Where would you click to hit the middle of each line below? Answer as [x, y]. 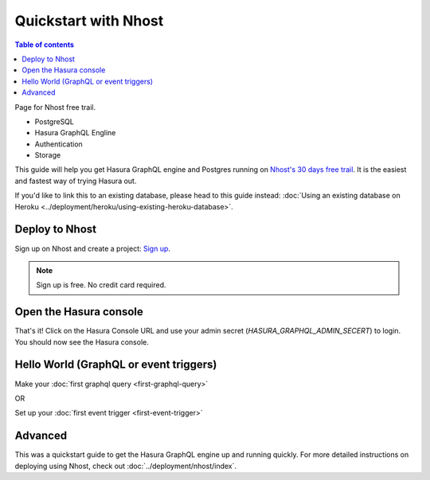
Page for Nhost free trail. [55, 107]
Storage [48, 155]
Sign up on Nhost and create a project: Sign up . [93, 248]
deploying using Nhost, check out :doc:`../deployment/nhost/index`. [126, 466]
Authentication [59, 144]
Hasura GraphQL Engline [75, 133]
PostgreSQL [55, 121]
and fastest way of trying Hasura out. [76, 181]
